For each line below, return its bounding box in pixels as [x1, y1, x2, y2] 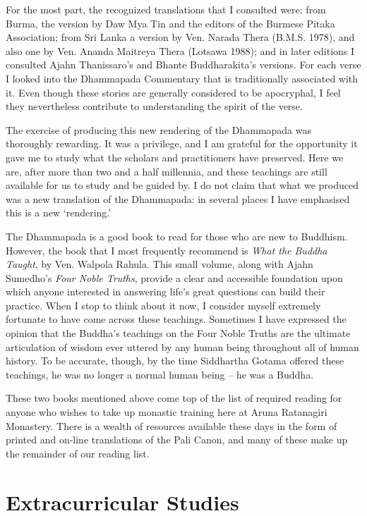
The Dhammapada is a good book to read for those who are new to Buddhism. [6, 228, 348, 243]
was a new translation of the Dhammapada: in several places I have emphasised [6, 191, 350, 206]
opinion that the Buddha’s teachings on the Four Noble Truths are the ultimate [6, 326, 351, 340]
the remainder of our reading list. [6, 446, 150, 460]
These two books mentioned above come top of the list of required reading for [6, 391, 342, 405]
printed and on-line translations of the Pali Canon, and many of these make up [6, 432, 348, 447]
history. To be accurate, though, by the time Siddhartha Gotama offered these [6, 353, 344, 368]
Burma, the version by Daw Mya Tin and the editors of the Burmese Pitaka [6, 16, 335, 30]
